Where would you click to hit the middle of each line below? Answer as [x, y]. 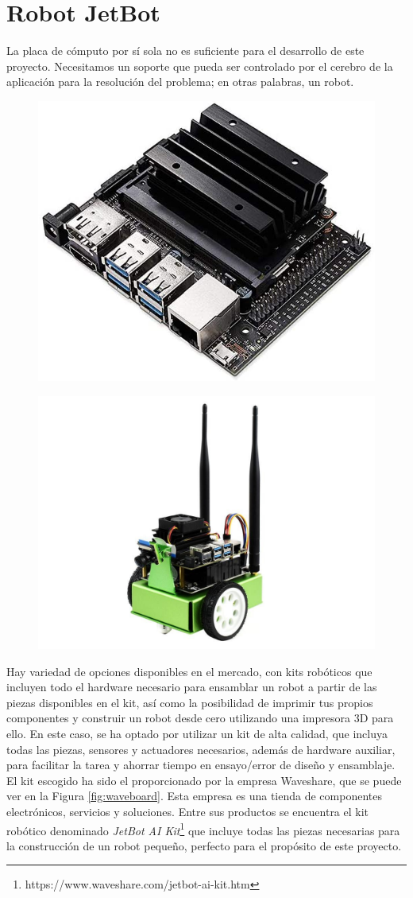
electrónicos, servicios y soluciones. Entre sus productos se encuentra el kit [188, 811]
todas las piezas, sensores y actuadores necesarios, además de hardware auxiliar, [201, 749]
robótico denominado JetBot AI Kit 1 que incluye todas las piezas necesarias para [203, 829]
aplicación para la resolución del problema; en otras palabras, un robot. [180, 82]
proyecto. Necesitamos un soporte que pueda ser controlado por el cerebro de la [200, 66]
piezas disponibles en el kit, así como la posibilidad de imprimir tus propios [190, 702]
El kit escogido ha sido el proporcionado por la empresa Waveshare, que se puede [204, 780]
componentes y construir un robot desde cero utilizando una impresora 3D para [200, 718]
